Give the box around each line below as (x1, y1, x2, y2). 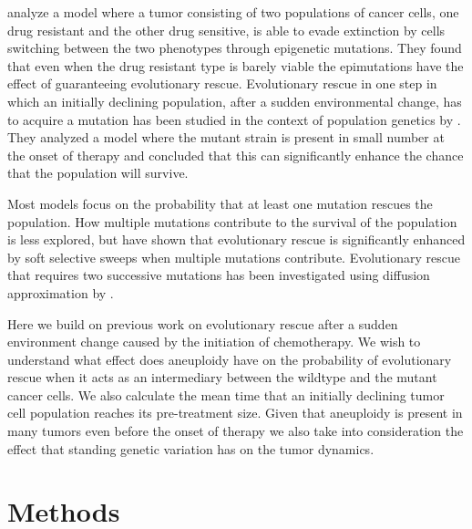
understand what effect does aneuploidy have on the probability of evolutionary (7, 349, 452, 368)
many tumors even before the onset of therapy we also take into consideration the (7, 421, 464, 441)
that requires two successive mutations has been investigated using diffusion (7, 265, 430, 285)
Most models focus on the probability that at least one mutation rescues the (7, 193, 433, 213)
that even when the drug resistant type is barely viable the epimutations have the (7, 56, 464, 75)
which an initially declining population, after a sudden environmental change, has (7, 91, 462, 110)
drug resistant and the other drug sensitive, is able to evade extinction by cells (7, 20, 446, 39)
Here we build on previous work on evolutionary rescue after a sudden (7, 314, 398, 333)
